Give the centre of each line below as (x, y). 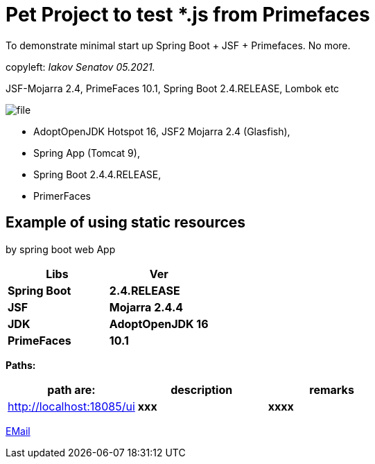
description (202, 389)
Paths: (21, 365)
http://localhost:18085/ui (71, 406)
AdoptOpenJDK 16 (159, 324)
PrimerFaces (62, 196)
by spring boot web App (61, 249)
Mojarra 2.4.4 (146, 307)
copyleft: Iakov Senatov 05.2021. (80, 67)
